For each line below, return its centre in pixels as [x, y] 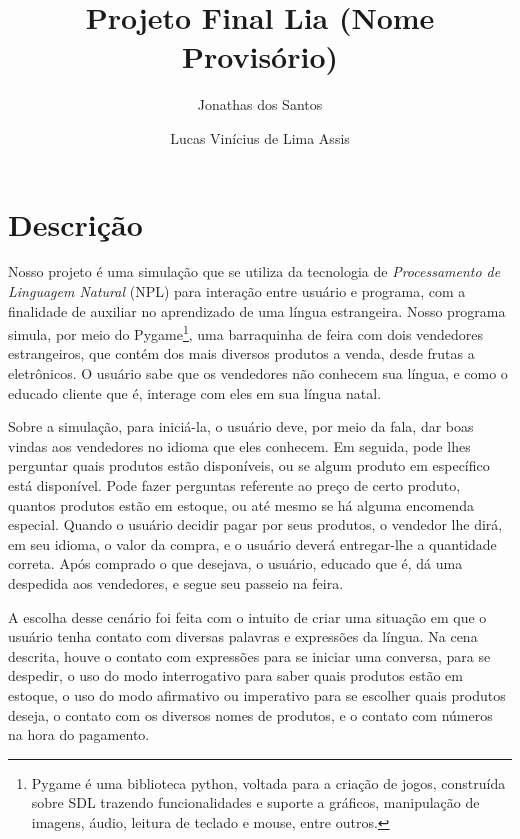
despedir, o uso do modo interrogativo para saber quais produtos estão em [235, 675]
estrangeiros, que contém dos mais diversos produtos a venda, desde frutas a [241, 353]
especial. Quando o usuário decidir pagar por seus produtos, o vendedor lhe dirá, [255, 524]
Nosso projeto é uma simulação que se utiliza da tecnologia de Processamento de [254, 271]
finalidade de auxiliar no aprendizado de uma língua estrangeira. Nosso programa [257, 310]
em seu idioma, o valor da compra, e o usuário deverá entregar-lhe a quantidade [252, 543]
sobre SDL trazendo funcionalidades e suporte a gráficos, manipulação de [255, 802]
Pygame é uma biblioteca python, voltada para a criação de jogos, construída [268, 782]
